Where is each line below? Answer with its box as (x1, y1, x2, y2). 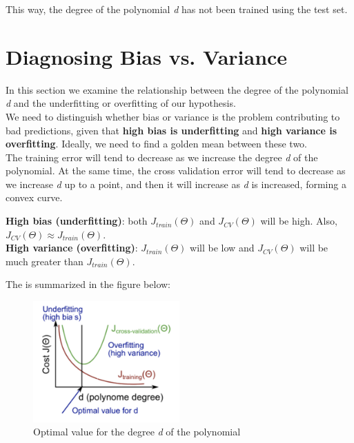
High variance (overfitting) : (6, 240, 138, 255)
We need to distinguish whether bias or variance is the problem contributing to (6, 109, 340, 123)
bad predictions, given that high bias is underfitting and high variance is (6, 123, 337, 137)
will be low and (190, 240, 255, 255)
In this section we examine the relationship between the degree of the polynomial (6, 82, 348, 96)
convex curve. (6, 190, 63, 205)
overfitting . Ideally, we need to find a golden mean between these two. (6, 136, 308, 151)
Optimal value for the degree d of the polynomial (33, 424, 241, 439)
